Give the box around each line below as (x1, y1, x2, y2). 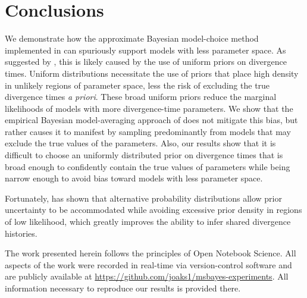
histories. (5, 227, 37, 239)
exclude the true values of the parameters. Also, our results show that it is (5, 137, 276, 149)
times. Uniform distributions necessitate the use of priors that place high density (5, 67, 299, 79)
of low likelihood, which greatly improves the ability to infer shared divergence (5, 215, 291, 228)
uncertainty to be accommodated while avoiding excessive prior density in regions (5, 203, 302, 216)
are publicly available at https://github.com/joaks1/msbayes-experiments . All (5, 270, 289, 283)
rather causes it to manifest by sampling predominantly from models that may (5, 125, 291, 137)
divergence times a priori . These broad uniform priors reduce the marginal (5, 90, 277, 103)
